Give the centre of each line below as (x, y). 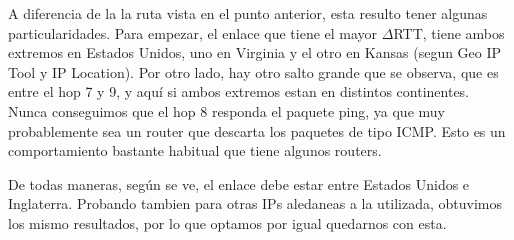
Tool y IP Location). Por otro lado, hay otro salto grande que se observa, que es (253, 71)
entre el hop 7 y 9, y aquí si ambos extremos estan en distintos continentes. (239, 91)
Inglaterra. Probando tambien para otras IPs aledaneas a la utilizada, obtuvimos (255, 203)
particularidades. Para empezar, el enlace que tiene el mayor (193, 32)
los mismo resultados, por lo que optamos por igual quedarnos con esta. (227, 222)
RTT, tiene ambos (449, 32)
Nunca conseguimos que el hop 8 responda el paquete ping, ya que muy (226, 110)
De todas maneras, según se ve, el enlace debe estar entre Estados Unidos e (239, 183)
